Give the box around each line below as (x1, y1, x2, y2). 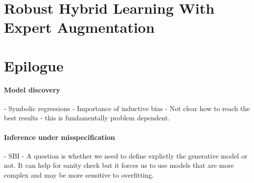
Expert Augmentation (4, 17, 155, 37)
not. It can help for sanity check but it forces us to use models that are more (4, 160, 234, 170)
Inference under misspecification (4, 132, 115, 142)
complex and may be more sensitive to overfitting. (4, 169, 154, 180)
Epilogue (4, 55, 64, 75)
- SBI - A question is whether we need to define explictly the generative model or (4, 150, 248, 160)
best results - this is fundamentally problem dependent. (4, 113, 170, 123)
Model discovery (4, 84, 61, 94)
